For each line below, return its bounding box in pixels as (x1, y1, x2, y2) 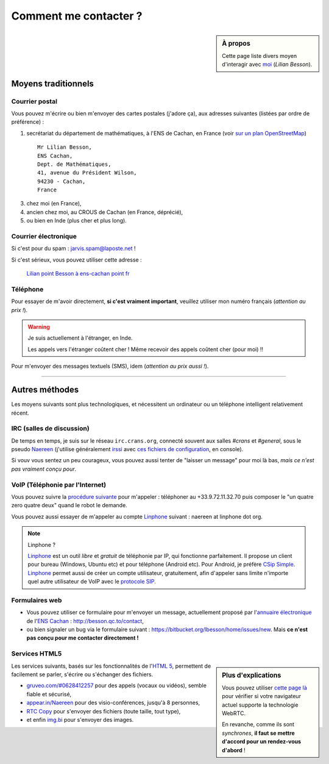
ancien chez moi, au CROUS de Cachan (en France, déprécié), (26, 208, 183, 216)
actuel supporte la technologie (222, 701, 299, 709)
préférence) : (11, 118, 44, 126)
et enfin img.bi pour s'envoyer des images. (26, 716, 134, 723)
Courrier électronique (11, 232, 77, 240)
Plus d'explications (222, 671, 281, 679)
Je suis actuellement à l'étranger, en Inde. (27, 334, 133, 341)
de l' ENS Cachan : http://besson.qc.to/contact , (26, 617, 144, 624)
